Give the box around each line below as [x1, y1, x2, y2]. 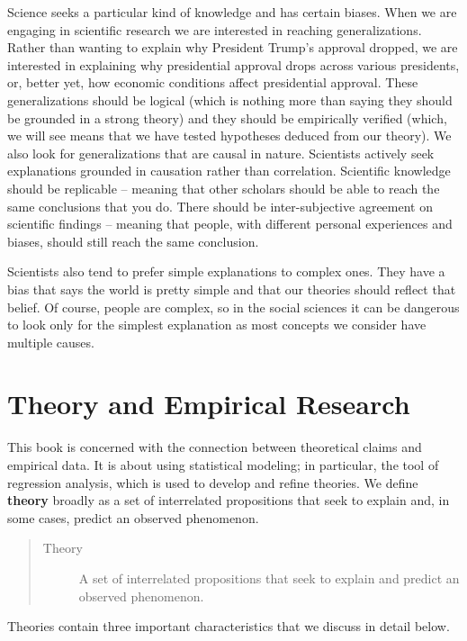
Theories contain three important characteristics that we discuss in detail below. [7, 617, 450, 636]
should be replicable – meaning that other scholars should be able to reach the [7, 178, 440, 197]
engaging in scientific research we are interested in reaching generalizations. [7, 20, 422, 39]
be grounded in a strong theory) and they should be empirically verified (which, [7, 108, 447, 127]
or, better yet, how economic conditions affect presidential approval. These [7, 73, 418, 92]
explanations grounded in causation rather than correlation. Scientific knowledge [7, 161, 451, 180]
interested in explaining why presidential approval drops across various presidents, [7, 55, 460, 74]
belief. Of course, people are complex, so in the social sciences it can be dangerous [7, 297, 460, 316]
